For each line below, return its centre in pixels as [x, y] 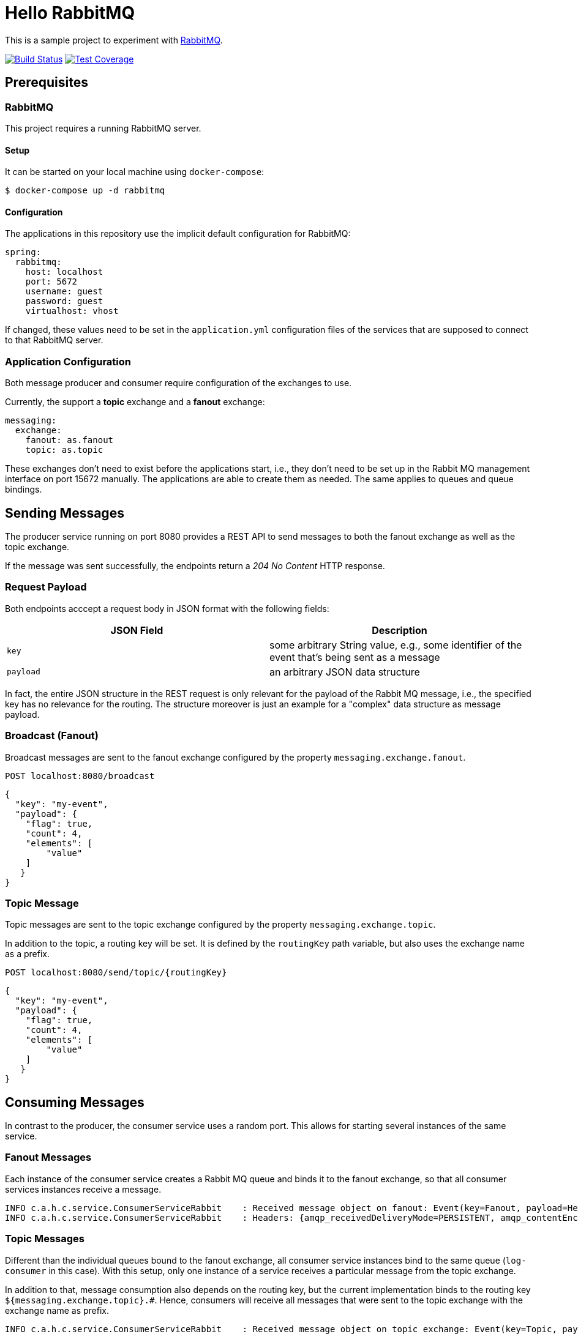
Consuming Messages [75, 1102]
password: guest [64, 301]
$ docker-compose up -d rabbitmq [85, 191]
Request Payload [46, 587]
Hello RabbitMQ [70, 13]
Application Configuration [68, 361]
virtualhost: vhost [72, 311]
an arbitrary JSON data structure [345, 672]
